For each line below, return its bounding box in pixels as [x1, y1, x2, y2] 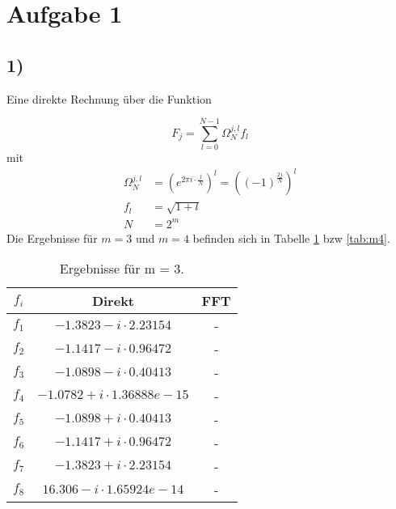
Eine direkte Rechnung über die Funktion [6, 90, 212, 107]
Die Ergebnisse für [6, 229, 98, 246]
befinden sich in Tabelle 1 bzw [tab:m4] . [192, 229, 390, 246]
